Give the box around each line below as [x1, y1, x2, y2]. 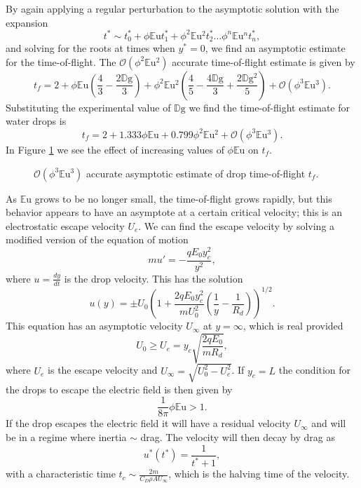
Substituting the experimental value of [6, 100, 171, 114]
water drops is [6, 114, 67, 128]
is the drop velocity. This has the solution [64, 271, 243, 285]
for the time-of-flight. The [6, 54, 116, 69]
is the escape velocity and [48, 362, 158, 377]
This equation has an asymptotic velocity [6, 318, 183, 333]
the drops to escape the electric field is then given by [6, 381, 233, 396]
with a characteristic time [6, 466, 116, 481]
